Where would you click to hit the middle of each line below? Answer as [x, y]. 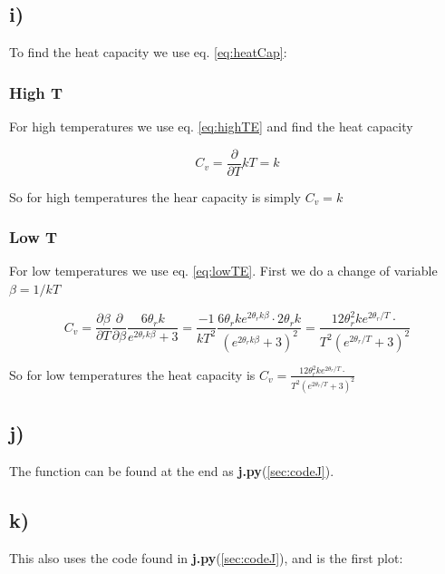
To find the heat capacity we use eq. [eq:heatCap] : [148, 52]
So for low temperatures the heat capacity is [132, 374]
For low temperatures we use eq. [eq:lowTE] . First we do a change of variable [223, 271]
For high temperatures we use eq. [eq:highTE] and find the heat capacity [211, 126]
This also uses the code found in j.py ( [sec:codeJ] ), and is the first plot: [206, 557]
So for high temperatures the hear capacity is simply [155, 196]
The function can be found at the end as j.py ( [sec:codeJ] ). [172, 470]
